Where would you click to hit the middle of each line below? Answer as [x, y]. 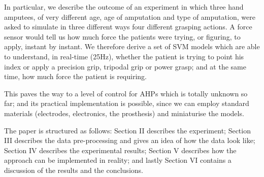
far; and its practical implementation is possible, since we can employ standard [127, 103]
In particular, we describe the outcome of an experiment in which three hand [124, 7]
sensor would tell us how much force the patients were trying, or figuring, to [122, 36]
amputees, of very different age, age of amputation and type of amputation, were [130, 16]
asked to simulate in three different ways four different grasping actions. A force [128, 27]
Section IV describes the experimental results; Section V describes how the [120, 150]
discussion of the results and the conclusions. [74, 170]
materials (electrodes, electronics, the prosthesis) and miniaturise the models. [124, 113]
